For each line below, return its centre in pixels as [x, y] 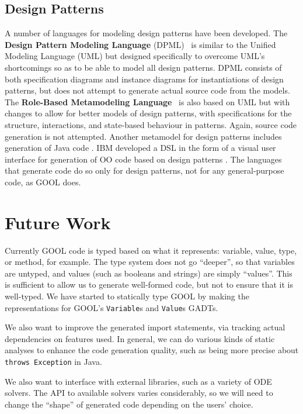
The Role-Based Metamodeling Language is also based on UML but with [147, 101]
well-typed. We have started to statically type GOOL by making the [127, 296]
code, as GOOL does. [43, 182]
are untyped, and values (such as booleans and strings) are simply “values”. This [149, 273]
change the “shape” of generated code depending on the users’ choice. [129, 404]
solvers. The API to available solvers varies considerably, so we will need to [139, 393]
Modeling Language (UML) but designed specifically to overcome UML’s [135, 56]
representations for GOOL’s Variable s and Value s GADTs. [112, 307]
